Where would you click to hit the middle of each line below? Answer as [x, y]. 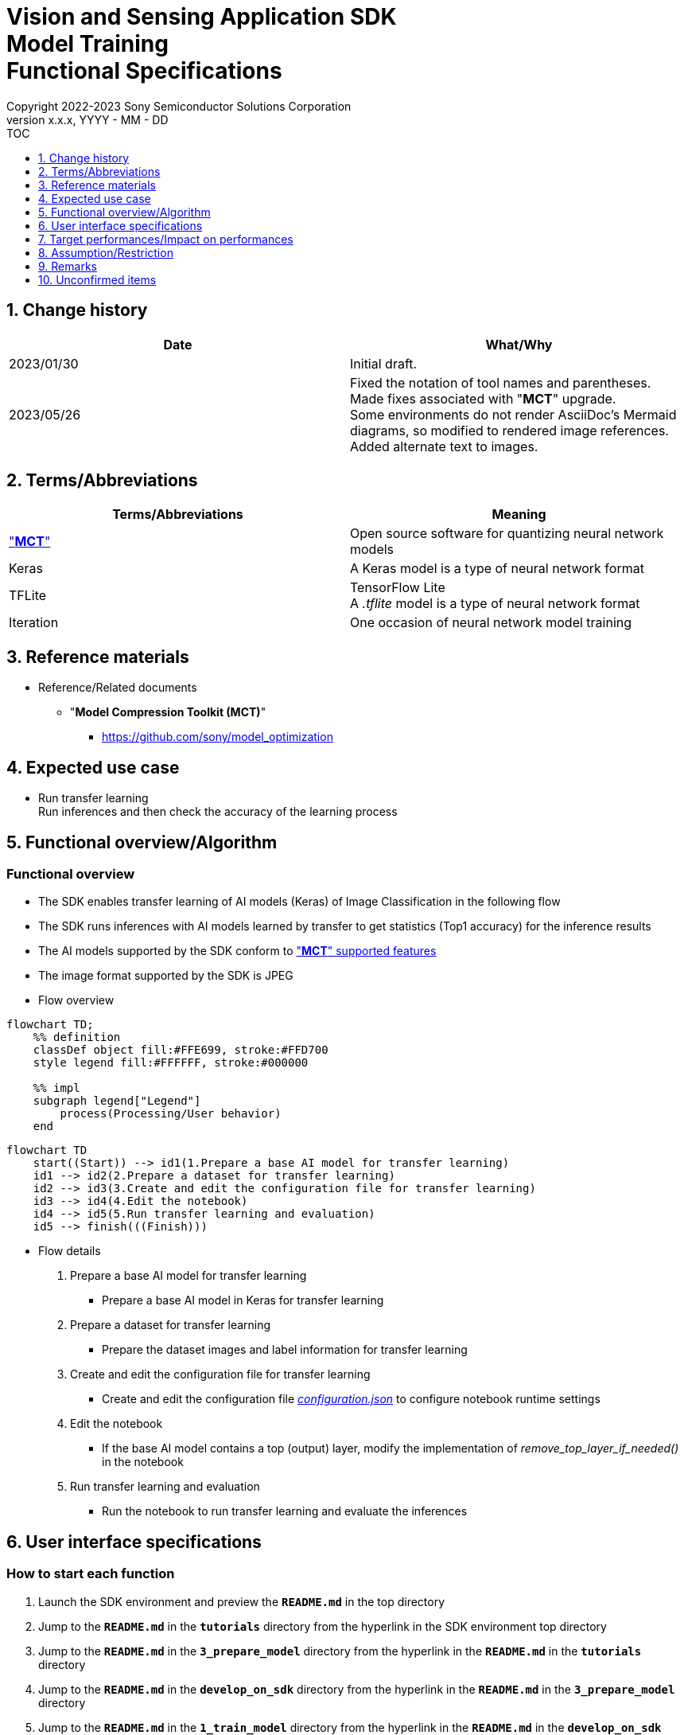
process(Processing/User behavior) [171, 1114]
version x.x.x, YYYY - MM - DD [87, 119]
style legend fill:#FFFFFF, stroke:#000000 [171, 1063]
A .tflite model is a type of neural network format [495, 604]
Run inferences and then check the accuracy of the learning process [218, 812]
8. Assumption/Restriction [106, 252]
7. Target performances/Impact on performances [166, 239]
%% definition [77, 1037]
